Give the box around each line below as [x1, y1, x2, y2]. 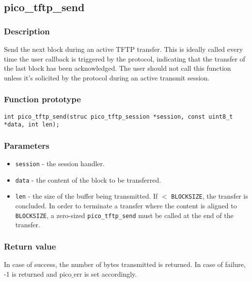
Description [4, 25, 50, 37]
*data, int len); [4, 121, 60, 128]
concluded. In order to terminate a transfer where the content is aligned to [15, 201, 237, 211]
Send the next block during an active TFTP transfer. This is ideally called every [4, 44, 243, 54]
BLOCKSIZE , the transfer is [171, 191, 248, 201]
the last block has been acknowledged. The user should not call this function [4, 63, 231, 73]
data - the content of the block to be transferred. [15, 174, 161, 185]
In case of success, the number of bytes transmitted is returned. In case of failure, [4, 259, 246, 269]
